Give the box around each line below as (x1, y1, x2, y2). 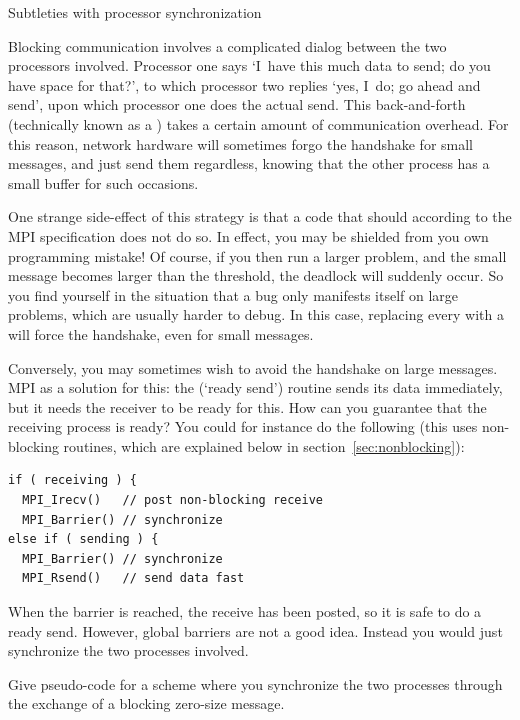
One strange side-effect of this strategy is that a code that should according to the (8, 206, 512, 227)
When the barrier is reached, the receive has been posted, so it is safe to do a (8, 601, 482, 622)
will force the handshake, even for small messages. (8, 323, 314, 344)
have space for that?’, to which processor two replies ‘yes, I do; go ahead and (8, 74, 481, 95)
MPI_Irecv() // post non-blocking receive (22, 493, 323, 508)
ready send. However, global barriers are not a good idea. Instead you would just (8, 620, 503, 641)
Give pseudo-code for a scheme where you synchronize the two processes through (8, 673, 503, 694)
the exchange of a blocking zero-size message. (8, 693, 285, 714)
